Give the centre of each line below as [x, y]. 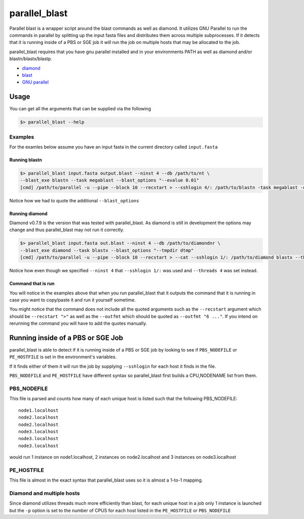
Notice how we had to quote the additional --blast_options [74, 200]
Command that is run [32, 284]
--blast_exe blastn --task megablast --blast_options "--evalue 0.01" [110, 180]
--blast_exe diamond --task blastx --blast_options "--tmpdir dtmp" [107, 250]
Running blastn [26, 160]
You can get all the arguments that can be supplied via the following [80, 109]
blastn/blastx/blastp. [31, 59]
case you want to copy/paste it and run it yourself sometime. [73, 300]
